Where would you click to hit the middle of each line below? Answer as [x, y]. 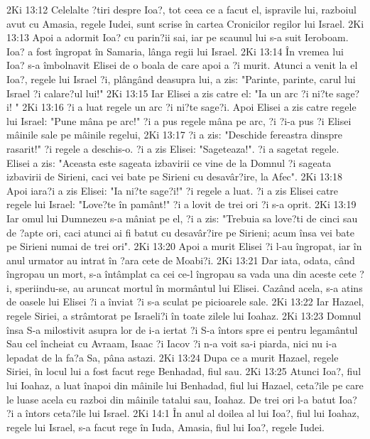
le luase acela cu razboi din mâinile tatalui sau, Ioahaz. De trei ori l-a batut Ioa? [182, 399]
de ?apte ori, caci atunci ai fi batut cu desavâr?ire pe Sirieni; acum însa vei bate [180, 232]
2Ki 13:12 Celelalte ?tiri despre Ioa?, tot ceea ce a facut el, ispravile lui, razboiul [181, 9]
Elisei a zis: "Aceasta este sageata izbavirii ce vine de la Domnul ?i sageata [169, 162]
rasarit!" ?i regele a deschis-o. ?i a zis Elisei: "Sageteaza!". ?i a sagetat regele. [173, 148]
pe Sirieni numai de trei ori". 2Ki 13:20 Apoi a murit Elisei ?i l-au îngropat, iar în [184, 246]
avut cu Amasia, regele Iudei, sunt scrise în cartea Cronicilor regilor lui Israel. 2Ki [185, 23]
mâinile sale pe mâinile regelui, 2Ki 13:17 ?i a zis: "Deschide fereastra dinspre [174, 135]
